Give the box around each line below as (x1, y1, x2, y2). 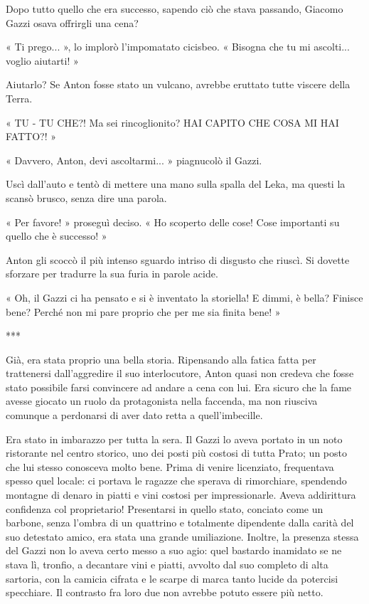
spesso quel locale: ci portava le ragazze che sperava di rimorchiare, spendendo (6, 473, 347, 488)
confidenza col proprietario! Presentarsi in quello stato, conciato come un (6, 501, 323, 516)
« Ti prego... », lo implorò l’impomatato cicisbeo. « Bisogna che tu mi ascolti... (6, 39, 350, 54)
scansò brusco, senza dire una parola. (6, 190, 167, 205)
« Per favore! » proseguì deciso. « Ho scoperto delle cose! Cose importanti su (6, 214, 340, 229)
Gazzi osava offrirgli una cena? (6, 15, 139, 30)
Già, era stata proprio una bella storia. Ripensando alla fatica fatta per (6, 351, 316, 366)
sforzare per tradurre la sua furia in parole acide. (6, 266, 218, 281)
